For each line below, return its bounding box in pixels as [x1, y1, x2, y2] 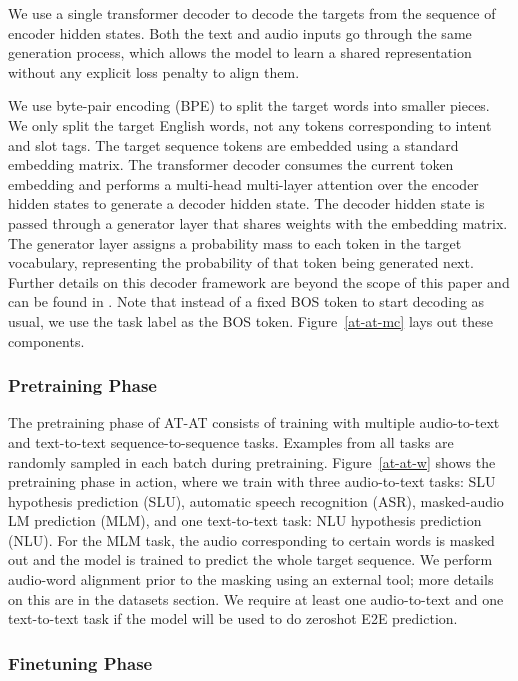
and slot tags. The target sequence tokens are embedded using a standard [8, 134, 459, 155]
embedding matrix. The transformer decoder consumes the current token [8, 154, 454, 175]
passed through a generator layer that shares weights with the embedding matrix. [8, 212, 508, 233]
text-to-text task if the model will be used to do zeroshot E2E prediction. [8, 608, 458, 629]
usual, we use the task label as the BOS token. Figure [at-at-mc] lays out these [8, 310, 494, 331]
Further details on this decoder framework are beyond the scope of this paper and [8, 271, 510, 292]
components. [8, 330, 85, 351]
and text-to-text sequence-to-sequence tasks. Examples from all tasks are [8, 431, 454, 452]
